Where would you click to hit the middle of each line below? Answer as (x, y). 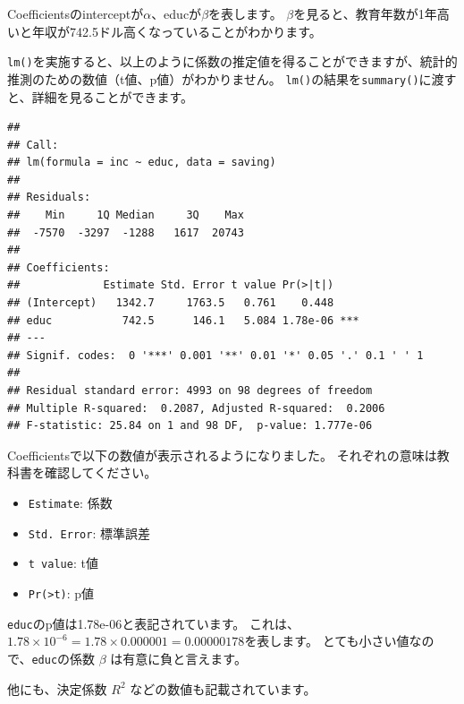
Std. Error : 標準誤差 (89, 532)
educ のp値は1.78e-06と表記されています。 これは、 (154, 623)
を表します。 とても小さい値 (327, 641)
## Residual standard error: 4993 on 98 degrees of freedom (190, 391)
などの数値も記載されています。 (223, 688)
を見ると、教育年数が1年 (365, 13)
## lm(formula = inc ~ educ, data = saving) (142, 163)
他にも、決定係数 (57, 688)
